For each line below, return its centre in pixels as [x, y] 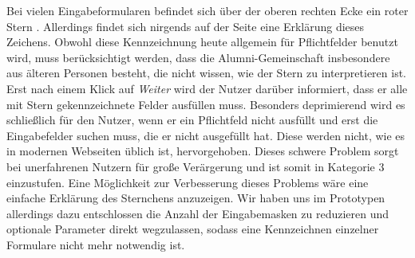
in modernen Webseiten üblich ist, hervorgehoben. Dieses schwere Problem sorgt [203, 151]
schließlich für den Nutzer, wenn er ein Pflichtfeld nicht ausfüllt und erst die [192, 120]
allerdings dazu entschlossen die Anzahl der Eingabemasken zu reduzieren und [198, 213]
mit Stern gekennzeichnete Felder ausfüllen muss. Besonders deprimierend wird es [206, 104]
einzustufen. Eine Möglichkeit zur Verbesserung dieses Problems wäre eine [188, 182]
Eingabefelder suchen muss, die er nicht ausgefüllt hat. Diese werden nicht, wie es [206, 135]
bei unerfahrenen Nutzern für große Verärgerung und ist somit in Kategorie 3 [196, 166]
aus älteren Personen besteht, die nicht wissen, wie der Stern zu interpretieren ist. [207, 73]
